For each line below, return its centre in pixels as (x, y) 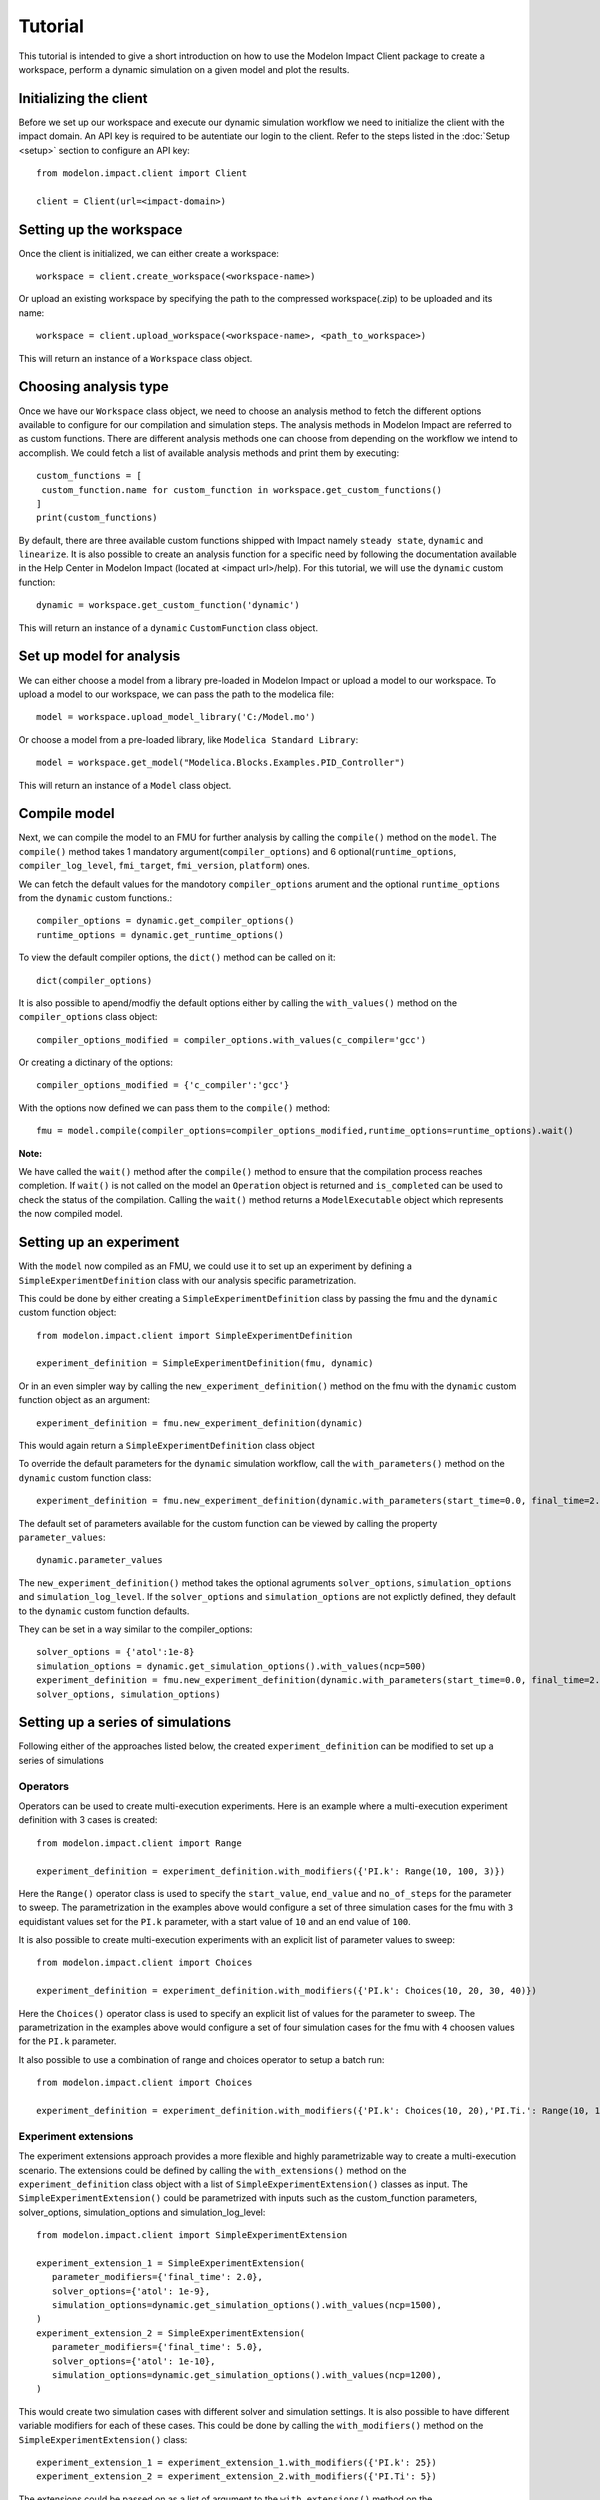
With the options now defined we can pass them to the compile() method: (174, 1107)
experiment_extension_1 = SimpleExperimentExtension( (170, 2263)
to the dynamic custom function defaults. (104, 1611)
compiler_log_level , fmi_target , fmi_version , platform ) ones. (164, 866)
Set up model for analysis (99, 656)
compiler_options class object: (88, 1017)
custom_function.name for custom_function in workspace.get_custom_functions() (242, 489)
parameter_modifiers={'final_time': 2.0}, (157, 2277)
